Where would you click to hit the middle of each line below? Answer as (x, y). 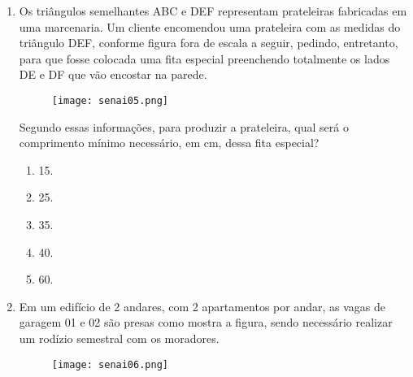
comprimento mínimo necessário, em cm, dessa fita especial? (169, 143)
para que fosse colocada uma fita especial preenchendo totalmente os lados (204, 58)
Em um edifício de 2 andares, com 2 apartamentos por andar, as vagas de (202, 306)
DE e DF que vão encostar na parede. (113, 74)
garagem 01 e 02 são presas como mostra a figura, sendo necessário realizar (206, 322)
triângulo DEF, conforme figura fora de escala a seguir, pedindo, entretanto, (209, 43)
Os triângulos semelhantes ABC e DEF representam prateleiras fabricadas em (213, 11)
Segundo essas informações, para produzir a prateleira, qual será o (184, 126)
